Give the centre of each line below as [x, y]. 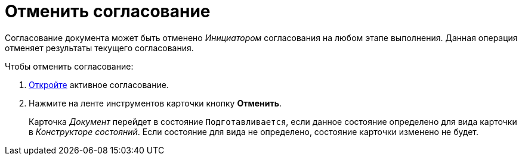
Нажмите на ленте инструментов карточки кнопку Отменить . [155, 103]
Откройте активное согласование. [99, 84]
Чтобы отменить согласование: [69, 66]
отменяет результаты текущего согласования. [99, 48]
